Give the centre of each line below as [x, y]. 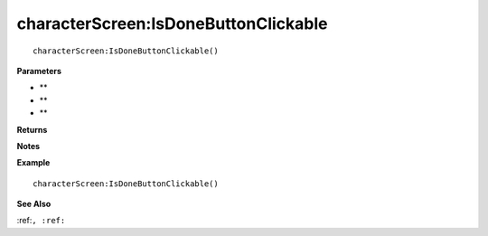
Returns [32, 129]
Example [33, 163]
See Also [34, 204]
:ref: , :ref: [41, 221]
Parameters [39, 71]
